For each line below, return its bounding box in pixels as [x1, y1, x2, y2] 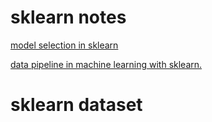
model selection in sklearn [10, 39, 119, 51]
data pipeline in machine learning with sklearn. [10, 58, 203, 70]
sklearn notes [10, 6, 127, 29]
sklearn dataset [10, 94, 143, 116]
